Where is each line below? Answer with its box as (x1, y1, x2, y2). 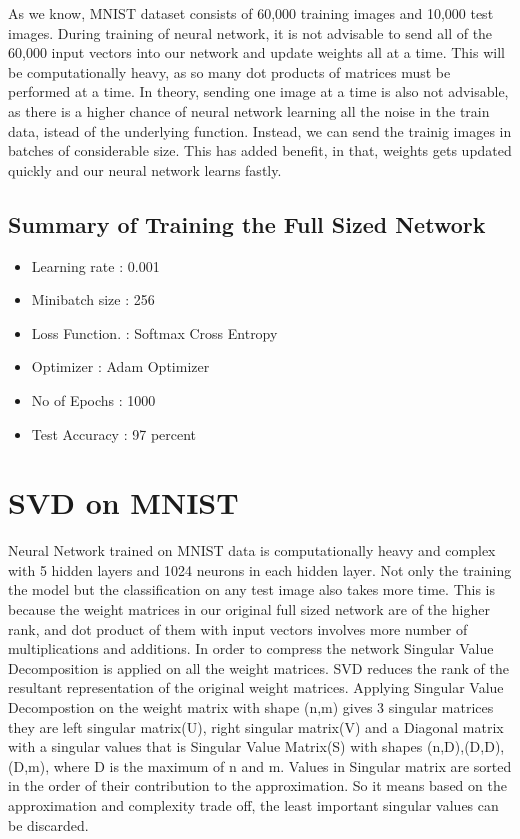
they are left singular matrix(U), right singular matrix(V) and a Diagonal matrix (8, 716, 504, 737)
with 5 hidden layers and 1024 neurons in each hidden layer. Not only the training (8, 559, 512, 580)
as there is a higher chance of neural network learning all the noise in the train (8, 100, 490, 121)
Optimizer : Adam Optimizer (31, 356, 210, 377)
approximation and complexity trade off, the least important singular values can (8, 794, 499, 815)
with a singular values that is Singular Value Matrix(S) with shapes (8, 736, 423, 757)
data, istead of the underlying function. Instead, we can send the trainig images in (8, 120, 512, 141)
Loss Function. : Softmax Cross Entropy (31, 322, 278, 343)
